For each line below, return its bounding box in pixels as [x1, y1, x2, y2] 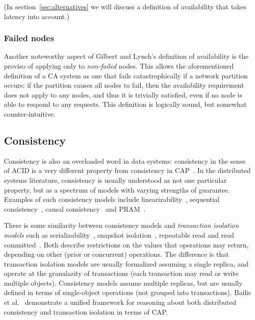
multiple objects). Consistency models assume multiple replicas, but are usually [4, 277, 243, 288]
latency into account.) [4, 11, 70, 21]
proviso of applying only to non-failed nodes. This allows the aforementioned [4, 61, 234, 71]
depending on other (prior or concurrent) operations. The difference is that [4, 249, 229, 259]
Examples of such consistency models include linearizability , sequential [4, 194, 220, 204]
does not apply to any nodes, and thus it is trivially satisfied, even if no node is [4, 89, 242, 99]
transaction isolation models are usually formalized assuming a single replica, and [4, 258, 249, 269]
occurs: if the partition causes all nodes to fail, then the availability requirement [4, 80, 244, 90]
